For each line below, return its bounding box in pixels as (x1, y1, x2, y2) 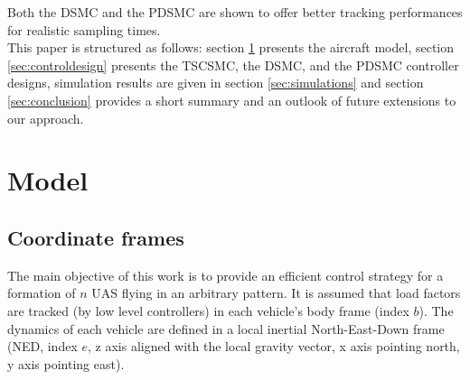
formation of (7, 283, 76, 302)
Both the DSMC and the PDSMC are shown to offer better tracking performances (7, 3, 463, 21)
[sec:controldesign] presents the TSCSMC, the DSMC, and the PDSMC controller (7, 55, 459, 74)
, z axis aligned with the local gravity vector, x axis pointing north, (88, 337, 460, 356)
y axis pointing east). (7, 354, 125, 373)
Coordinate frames (7, 223, 184, 251)
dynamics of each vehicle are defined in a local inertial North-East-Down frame (7, 319, 445, 338)
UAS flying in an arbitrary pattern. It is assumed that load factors (91, 283, 461, 302)
